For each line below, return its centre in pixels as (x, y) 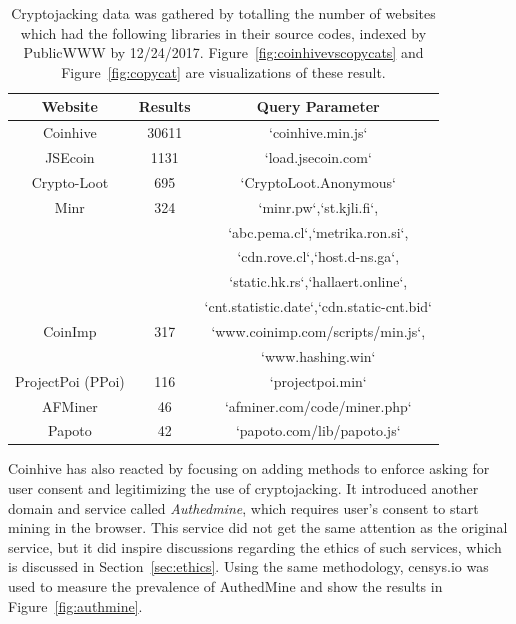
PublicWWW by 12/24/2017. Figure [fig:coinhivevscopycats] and (223, 52)
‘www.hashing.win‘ (318, 355)
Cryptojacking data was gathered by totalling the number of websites (223, 13)
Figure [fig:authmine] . (75, 605)
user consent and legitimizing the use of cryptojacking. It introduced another (243, 488)
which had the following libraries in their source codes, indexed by (223, 32)
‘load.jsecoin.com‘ (318, 157)
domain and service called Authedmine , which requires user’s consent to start (243, 507)
